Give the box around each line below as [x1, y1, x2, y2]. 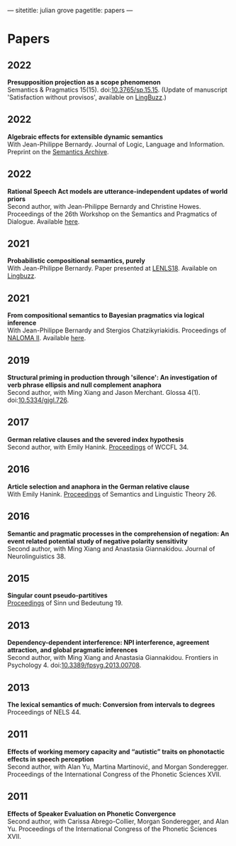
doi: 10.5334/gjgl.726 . [7, 396, 69, 404]
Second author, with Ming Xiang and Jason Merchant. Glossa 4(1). [7, 389, 201, 397]
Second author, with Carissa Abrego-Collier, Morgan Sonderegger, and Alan [7, 817, 229, 825]
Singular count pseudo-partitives [7, 591, 108, 600]
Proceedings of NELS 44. [7, 707, 82, 716]
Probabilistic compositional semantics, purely [7, 256, 145, 265]
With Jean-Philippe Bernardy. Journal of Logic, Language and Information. [7, 140, 225, 148]
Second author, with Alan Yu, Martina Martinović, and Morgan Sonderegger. [7, 762, 229, 771]
